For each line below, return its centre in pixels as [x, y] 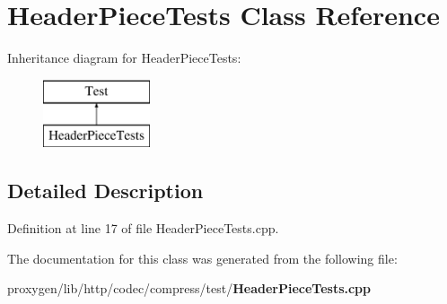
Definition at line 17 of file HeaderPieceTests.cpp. [143, 228]
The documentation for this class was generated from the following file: [202, 258]
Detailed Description [105, 191]
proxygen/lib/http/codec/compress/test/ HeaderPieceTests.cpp [189, 288]
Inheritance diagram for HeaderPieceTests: [124, 58]
